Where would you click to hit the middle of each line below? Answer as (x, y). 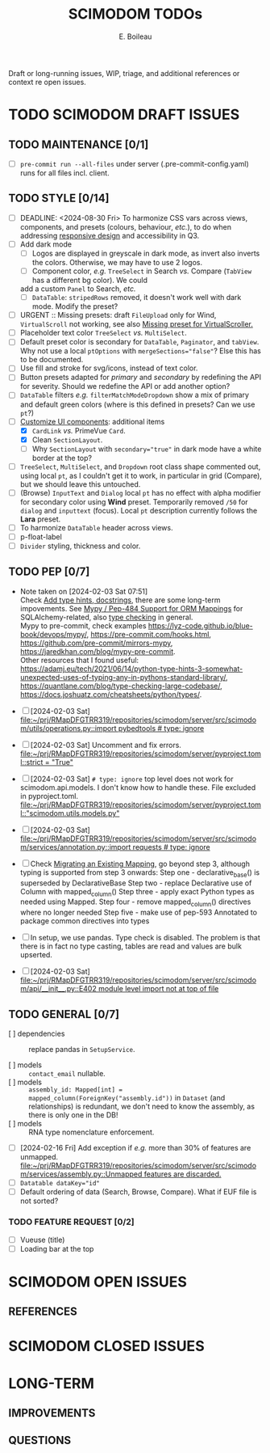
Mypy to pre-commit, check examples (83, 625)
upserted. (36, 955)
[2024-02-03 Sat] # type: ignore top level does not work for (132, 779)
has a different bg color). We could (89, 281)
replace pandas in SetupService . (82, 1050)
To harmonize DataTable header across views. (96, 527)
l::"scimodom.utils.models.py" (70, 813)
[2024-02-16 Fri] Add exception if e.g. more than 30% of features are (135, 1148)
